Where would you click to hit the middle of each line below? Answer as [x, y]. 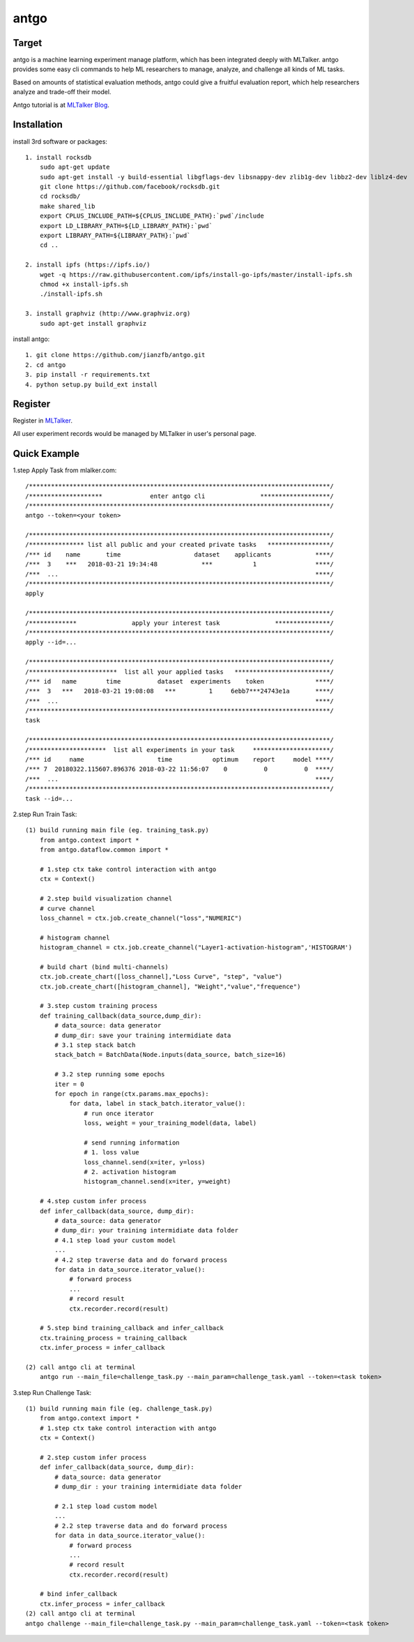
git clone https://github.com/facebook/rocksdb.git [130, 187]
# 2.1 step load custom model [106, 1506]
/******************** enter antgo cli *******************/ [180, 496]
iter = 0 [69, 1084]
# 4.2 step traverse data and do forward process [141, 1260]
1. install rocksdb [59, 157]
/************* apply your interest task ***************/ [180, 623]
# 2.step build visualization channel [106, 899]
